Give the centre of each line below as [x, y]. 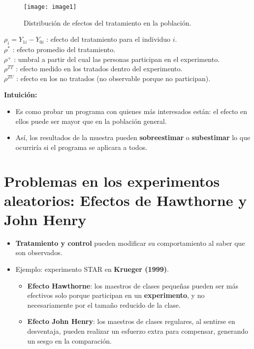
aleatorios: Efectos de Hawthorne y [126, 200]
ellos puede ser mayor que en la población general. [91, 121]
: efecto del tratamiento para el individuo [109, 39]
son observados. [39, 252]
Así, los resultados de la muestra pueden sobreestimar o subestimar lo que [133, 137]
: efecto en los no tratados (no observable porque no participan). [113, 78]
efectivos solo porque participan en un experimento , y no [116, 295]
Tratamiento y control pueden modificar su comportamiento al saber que [130, 243]
